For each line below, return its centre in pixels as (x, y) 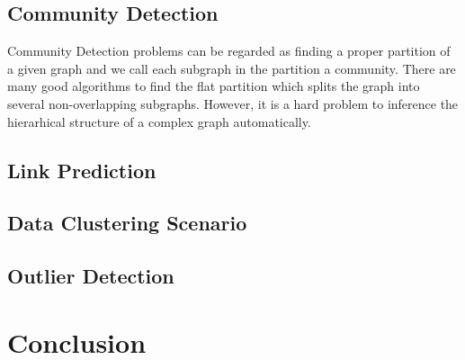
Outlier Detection (91, 276)
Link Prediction (82, 170)
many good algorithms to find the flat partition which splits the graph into (214, 86)
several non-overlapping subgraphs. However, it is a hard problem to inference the (233, 103)
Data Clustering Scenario (127, 223)
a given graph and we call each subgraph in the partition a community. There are (232, 68)
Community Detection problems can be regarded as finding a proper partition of (229, 51)
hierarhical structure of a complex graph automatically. (159, 121)
